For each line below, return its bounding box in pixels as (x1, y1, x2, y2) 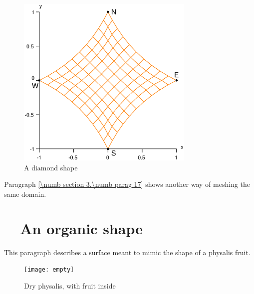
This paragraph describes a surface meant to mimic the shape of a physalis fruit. (4, 247, 251, 257)
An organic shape (20, 218, 143, 238)
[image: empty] (24, 266, 74, 274)
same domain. (4, 188, 46, 199)
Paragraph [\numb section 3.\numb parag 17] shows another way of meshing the (4, 179, 251, 189)
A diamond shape (24, 162, 78, 172)
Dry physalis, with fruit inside (24, 280, 116, 291)
